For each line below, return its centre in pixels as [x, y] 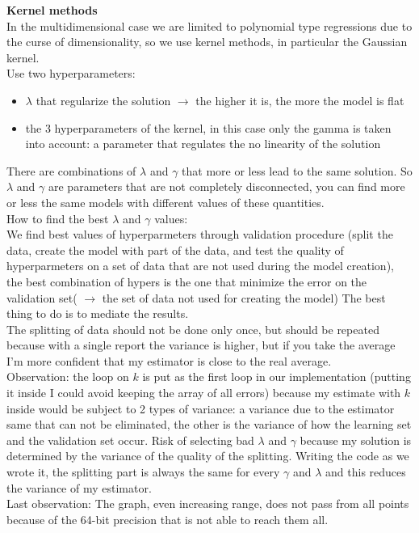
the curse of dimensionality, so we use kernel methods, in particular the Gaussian [207, 42]
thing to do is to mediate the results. [98, 313]
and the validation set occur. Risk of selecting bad [130, 440]
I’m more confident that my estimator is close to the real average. [169, 360]
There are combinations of [71, 170]
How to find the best [58, 218]
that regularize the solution [103, 100]
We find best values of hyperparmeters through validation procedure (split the [200, 234]
